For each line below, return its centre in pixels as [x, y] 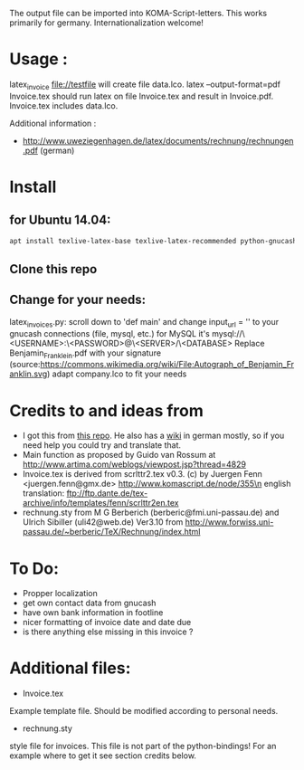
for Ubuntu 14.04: [60, 220]
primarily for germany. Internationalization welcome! [106, 23]
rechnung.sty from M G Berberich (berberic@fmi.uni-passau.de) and [151, 513]
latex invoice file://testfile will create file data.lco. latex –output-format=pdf [145, 85]
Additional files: [70, 668]
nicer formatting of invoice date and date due [107, 623]
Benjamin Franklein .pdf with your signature [85, 354]
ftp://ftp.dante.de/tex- [107, 493]
